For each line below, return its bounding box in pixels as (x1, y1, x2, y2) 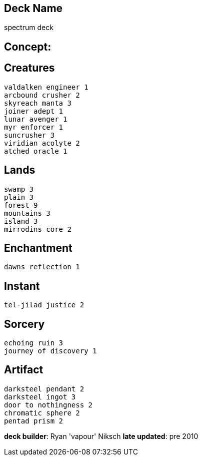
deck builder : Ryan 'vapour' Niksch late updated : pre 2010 (4, 431, 198, 440)
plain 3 (4, 193, 34, 201)
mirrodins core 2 (4, 225, 71, 233)
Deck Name (4, 2, 63, 15)
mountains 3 (4, 209, 50, 217)
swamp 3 (4, 185, 34, 193)
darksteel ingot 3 (4, 392, 76, 401)
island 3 (4, 217, 38, 225)
